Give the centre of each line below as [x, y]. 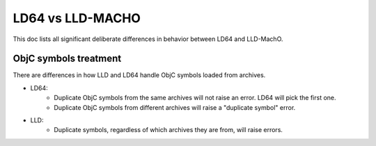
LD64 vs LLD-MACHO [77, 18]
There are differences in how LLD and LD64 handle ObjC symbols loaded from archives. [139, 75]
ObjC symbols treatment [67, 59]
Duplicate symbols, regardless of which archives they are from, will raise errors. [169, 130]
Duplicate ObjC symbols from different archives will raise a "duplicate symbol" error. [175, 107]
